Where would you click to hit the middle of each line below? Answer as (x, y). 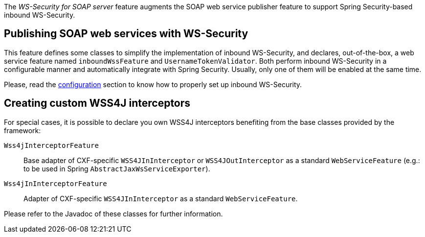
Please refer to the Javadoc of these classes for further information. (113, 213)
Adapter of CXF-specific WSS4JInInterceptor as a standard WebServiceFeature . (161, 198)
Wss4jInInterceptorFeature (56, 183)
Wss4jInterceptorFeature (51, 145)
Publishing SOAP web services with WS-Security (126, 34)
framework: (22, 130)
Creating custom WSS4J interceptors (97, 103)
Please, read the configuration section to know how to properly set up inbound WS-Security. (153, 84)
